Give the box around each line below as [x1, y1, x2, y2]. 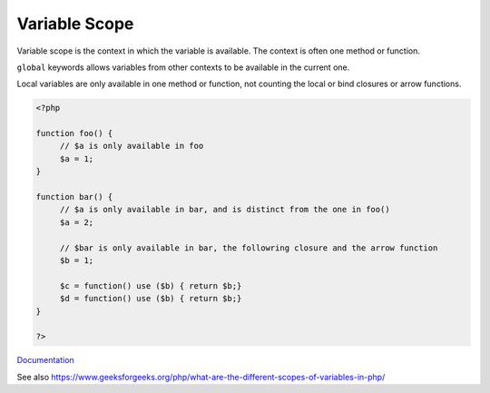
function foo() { [35, 128, 113, 139]
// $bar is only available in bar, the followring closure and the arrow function [59, 242, 438, 253]
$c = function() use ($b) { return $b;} [59, 280, 242, 290]
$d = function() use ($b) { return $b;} [59, 293, 242, 304]
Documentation [16, 355, 74, 366]
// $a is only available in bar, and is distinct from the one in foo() [59, 204, 390, 215]
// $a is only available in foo [59, 141, 204, 152]
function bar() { [35, 192, 113, 202]
